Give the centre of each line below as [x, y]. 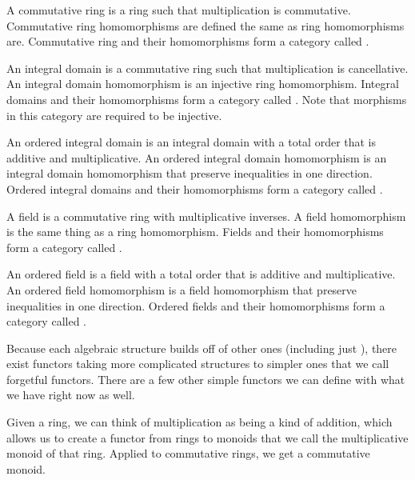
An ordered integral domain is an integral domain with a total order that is [192, 142]
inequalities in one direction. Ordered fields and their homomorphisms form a [196, 305]
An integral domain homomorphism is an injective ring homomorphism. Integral [203, 84]
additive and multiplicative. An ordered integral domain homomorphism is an [197, 157]
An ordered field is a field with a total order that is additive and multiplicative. [201, 274]
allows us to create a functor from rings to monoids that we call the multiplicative [207, 437]
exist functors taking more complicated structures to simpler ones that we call [198, 364]
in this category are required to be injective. [114, 115]
